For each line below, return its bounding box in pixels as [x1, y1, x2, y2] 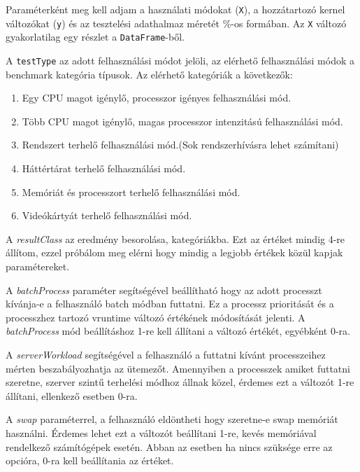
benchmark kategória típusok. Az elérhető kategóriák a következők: [6, 67, 293, 81]
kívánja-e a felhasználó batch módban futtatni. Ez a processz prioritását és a [6, 296, 334, 311]
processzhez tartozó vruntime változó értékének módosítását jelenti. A [6, 310, 305, 324]
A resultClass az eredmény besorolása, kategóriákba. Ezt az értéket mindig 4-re [6, 231, 345, 246]
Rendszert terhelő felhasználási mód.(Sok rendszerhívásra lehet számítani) [22, 137, 339, 152]
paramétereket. [6, 258, 70, 273]
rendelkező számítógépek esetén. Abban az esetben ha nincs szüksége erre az [6, 439, 333, 454]
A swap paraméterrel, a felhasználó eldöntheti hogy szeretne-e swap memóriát [6, 412, 338, 426]
